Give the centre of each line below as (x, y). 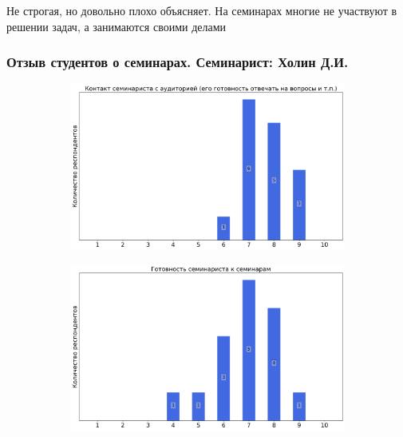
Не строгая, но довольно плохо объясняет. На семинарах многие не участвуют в (202, 10)
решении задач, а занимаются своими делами (117, 26)
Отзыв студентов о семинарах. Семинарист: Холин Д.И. (178, 62)
